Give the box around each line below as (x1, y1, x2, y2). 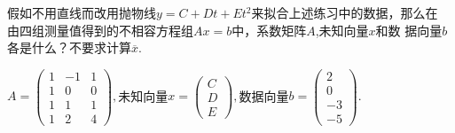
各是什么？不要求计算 (7, 38, 131, 57)
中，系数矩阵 (231, 20, 307, 39)
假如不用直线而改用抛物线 (7, 4, 156, 21)
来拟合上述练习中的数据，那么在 (251, 4, 438, 21)
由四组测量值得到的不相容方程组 (7, 20, 193, 39)
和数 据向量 (375, 20, 443, 39)
